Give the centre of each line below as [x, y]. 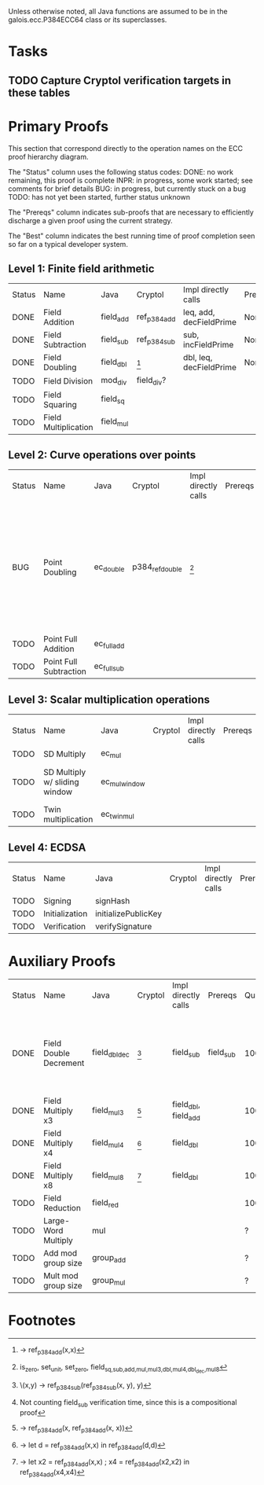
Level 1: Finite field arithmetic [81, 268]
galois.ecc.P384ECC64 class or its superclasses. [88, 20]
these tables [39, 92]
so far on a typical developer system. [68, 244]
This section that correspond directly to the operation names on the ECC [126, 148]
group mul [108, 1281]
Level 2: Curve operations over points [102, 455]
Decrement [64, 1063]
